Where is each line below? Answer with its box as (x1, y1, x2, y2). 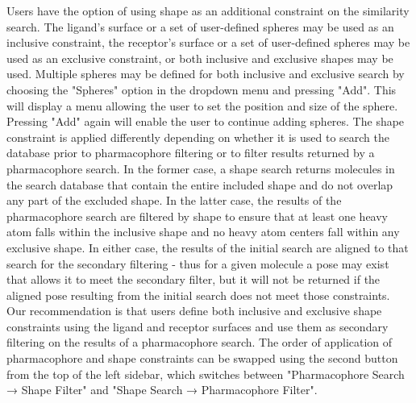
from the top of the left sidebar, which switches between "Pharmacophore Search (6, 365, 405, 382)
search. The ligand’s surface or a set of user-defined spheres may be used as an (6, 18, 394, 35)
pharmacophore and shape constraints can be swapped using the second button (6, 350, 398, 367)
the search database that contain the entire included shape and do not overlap (6, 176, 393, 193)
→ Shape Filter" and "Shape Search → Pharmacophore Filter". (6, 381, 318, 398)
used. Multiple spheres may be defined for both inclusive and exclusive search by (6, 65, 405, 82)
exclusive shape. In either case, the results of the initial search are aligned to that (6, 239, 409, 256)
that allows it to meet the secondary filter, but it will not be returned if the (6, 271, 381, 288)
